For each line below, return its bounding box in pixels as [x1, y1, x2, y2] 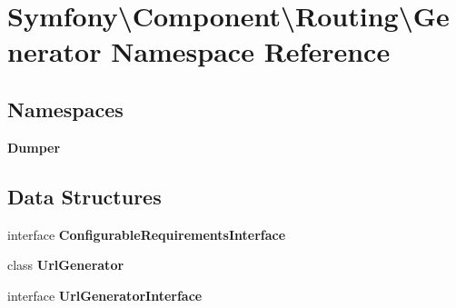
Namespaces [7, 94, 124, 123]
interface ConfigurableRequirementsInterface [7, 224, 286, 243]
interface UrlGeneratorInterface [7, 285, 203, 304]
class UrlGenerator [7, 255, 124, 274]
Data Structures [7, 182, 162, 210]
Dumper [7, 137, 61, 156]
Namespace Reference [111, 33, 391, 70]
